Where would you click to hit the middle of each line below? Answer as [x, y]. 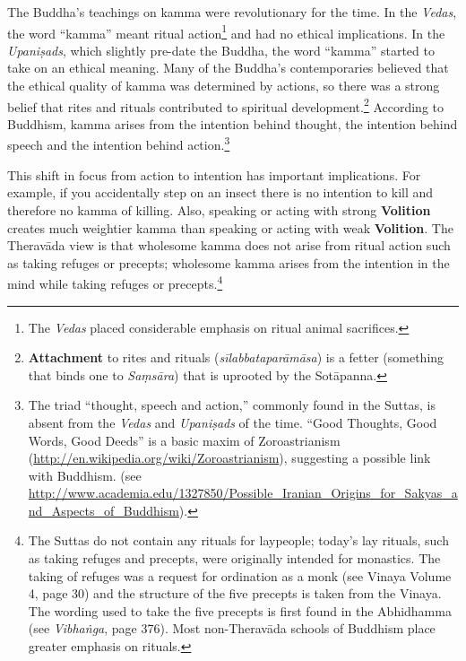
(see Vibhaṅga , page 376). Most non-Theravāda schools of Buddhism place [232, 628]
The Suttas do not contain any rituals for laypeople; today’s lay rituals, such [238, 540]
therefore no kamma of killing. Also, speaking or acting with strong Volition [219, 209]
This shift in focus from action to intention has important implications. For [214, 174]
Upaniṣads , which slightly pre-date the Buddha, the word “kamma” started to [221, 50]
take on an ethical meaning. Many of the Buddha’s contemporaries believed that [228, 68]
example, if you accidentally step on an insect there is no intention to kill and [220, 192]
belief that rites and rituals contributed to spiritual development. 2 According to [225, 105]
